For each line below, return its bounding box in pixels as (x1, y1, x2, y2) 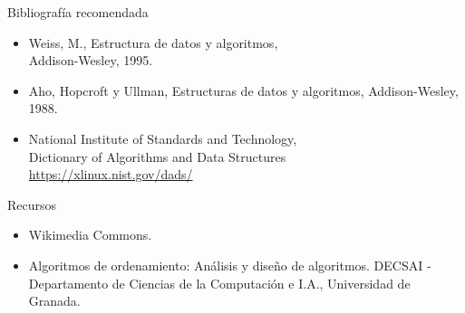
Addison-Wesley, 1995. (28, 51, 153, 70)
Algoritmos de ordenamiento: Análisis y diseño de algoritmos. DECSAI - (28, 255, 431, 274)
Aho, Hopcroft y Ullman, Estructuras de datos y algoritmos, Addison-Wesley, (28, 81, 459, 100)
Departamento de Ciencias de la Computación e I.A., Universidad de (28, 273, 411, 292)
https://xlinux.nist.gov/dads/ (28, 165, 193, 184)
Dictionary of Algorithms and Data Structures (28, 147, 286, 166)
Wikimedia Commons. (28, 225, 152, 244)
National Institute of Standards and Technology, (28, 128, 297, 147)
